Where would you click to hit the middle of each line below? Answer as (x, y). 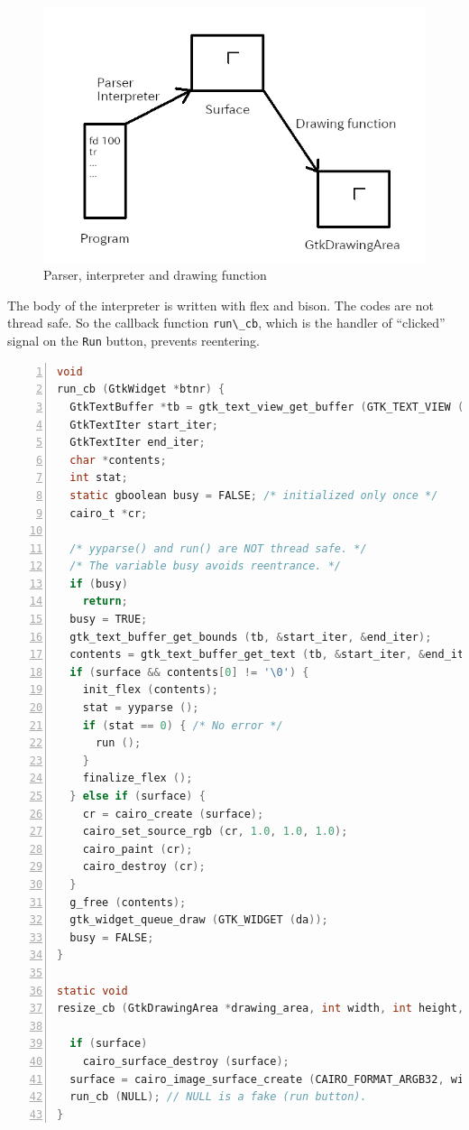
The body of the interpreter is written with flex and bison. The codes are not (221, 305)
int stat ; (99, 478)
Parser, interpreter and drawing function (155, 275)
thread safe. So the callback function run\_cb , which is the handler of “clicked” (226, 323)
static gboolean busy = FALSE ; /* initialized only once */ (254, 495)
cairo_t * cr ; (109, 513)
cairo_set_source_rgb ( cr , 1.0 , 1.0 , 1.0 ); (215, 832)
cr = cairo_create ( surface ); (173, 814)
